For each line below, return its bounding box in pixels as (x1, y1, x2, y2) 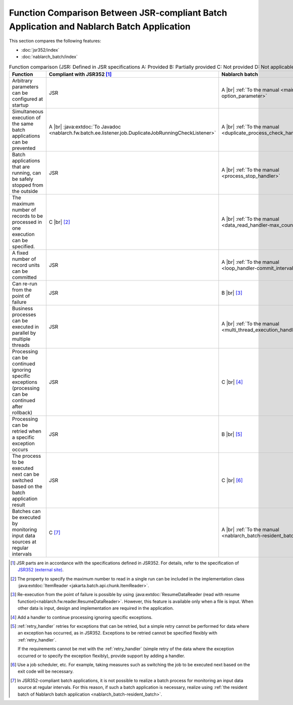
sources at (12, 538, 37, 545)
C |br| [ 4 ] (221, 379, 243, 385)
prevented (12, 145, 36, 151)
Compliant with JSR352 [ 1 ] (49, 71, 112, 78)
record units (12, 261, 40, 268)
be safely (12, 175, 34, 182)
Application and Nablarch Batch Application (9, 21, 190, 32)
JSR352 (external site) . (18, 567, 64, 573)
